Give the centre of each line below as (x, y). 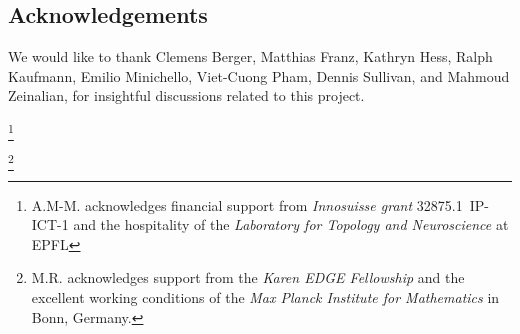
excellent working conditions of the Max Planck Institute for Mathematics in (265, 297)
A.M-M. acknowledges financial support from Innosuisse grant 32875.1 (247, 204)
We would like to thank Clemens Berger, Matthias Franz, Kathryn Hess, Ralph (250, 56)
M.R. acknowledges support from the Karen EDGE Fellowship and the (248, 277)
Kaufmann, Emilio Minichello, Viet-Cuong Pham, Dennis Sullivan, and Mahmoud (259, 75)
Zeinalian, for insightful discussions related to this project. (186, 95)
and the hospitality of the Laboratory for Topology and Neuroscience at (291, 224)
